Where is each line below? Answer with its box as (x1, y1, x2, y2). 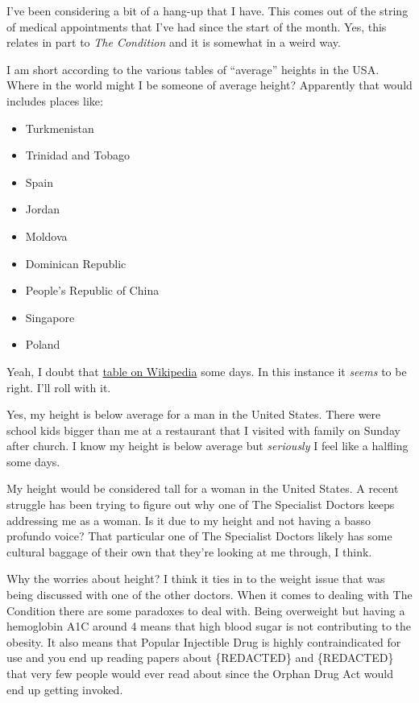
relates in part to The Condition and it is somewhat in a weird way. (6, 34, 341, 51)
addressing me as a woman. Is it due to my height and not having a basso (6, 511, 371, 528)
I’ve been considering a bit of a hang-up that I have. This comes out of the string (6, 2, 409, 19)
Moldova (25, 227, 68, 244)
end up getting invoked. (6, 680, 123, 697)
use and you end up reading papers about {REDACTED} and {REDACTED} (6, 649, 394, 666)
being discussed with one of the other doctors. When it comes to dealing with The (6, 586, 413, 603)
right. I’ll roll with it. (6, 378, 111, 395)
